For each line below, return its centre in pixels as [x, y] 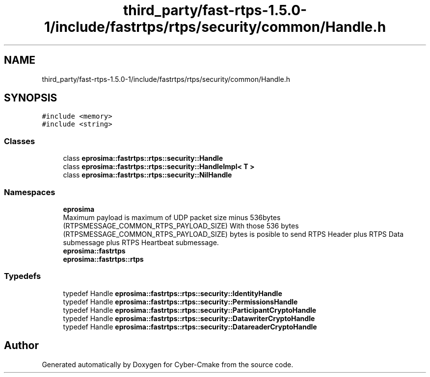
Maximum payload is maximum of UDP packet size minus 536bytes [172, 217]
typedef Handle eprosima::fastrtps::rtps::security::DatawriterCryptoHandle [189, 318]
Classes [20, 141]
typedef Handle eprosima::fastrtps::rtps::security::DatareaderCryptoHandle [190, 327]
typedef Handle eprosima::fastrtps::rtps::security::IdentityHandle [173, 293]
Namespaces [30, 192]
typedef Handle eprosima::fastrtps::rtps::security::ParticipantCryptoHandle [190, 310]
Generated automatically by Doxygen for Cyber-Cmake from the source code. [168, 364]
